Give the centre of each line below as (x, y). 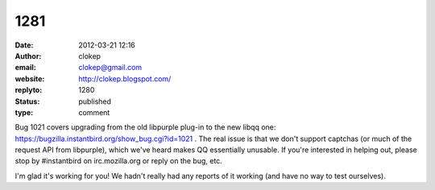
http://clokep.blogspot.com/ (125, 78)
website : (30, 78)
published (95, 101)
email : (25, 68)
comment (94, 112)
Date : (24, 45)
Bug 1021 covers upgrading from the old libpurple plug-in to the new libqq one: (145, 127)
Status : (27, 101)
